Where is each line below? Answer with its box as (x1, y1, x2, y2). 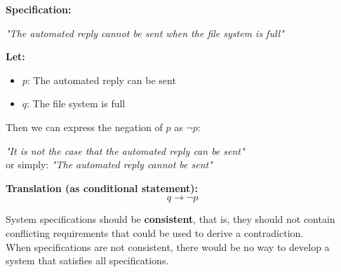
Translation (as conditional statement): (6, 180, 199, 195)
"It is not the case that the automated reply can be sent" (6, 143, 245, 158)
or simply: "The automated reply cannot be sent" (6, 157, 213, 172)
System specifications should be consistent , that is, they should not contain (6, 212, 335, 226)
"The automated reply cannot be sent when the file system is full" (6, 25, 284, 40)
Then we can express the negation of (6, 119, 163, 134)
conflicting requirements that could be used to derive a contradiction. (6, 225, 304, 240)
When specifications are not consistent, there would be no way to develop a (6, 239, 330, 254)
